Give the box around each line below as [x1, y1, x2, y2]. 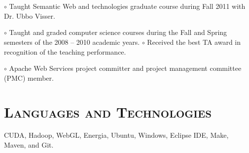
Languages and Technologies [4, 101, 212, 122]
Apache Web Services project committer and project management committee [9, 63, 242, 73]
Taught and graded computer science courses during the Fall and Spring [9, 27, 227, 37]
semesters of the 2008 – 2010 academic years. [4, 36, 140, 47]
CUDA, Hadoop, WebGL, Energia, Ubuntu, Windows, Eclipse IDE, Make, [4, 130, 229, 140]
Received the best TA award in [147, 36, 241, 47]
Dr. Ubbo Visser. [4, 10, 55, 21]
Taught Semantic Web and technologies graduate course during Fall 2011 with [9, 1, 246, 11]
